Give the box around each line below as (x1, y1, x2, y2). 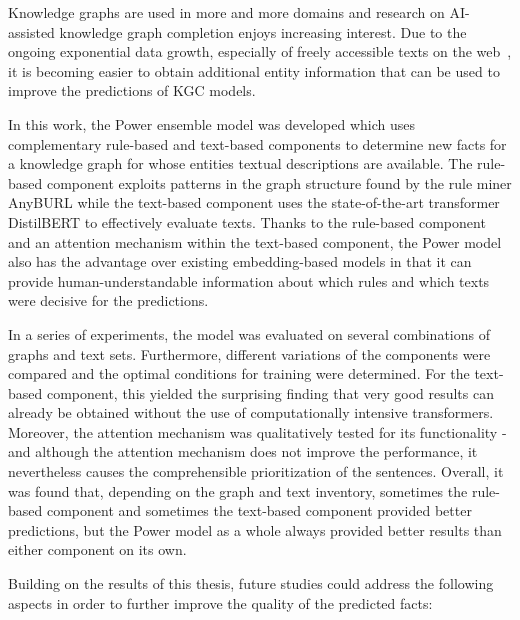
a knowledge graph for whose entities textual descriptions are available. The (8, 153, 473, 174)
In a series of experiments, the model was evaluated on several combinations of (8, 323, 490, 344)
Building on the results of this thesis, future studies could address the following (8, 573, 494, 594)
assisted (8, 21, 55, 42)
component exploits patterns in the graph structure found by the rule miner (46, 172, 512, 193)
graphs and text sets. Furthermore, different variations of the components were (8, 343, 491, 364)
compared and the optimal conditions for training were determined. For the (8, 363, 470, 384)
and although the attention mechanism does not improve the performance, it (8, 441, 478, 462)
